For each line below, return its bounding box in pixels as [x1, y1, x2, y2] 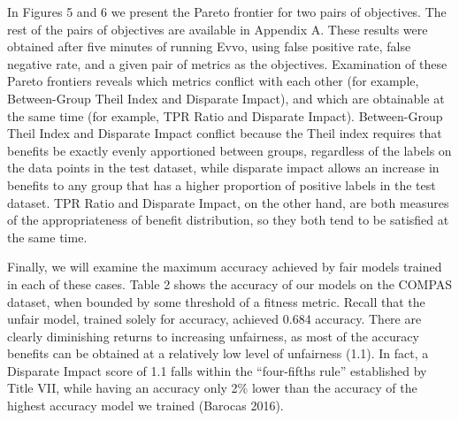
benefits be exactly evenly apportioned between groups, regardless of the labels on [7, 141, 452, 159]
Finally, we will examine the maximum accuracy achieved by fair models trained [7, 257, 442, 276]
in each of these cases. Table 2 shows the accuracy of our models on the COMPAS [7, 274, 453, 293]
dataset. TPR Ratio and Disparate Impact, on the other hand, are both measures [7, 193, 449, 211]
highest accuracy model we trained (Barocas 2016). [7, 396, 284, 415]
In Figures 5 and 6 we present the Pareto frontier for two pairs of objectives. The [7, 3, 447, 20]
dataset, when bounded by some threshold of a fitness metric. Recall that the [7, 292, 425, 310]
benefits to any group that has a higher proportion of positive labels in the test [7, 175, 436, 194]
